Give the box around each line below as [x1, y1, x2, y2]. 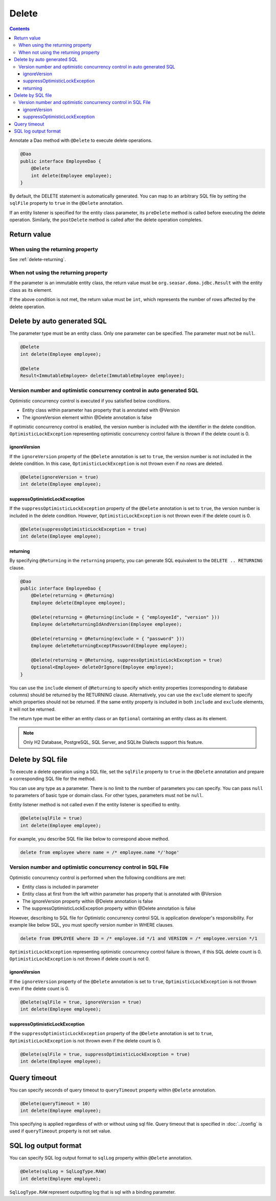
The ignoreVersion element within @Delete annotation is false [22, 414, 152, 420]
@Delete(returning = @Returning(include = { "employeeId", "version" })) [31, 614, 220, 620]
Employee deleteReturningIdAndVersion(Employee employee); [31, 621, 182, 627]
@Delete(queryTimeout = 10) [20, 1101, 90, 1106]
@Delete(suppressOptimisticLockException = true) [20, 526, 147, 532]
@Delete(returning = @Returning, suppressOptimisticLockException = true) [31, 657, 222, 663]
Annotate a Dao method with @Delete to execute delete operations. [9, 137, 153, 143]
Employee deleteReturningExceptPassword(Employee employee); [31, 643, 188, 649]
